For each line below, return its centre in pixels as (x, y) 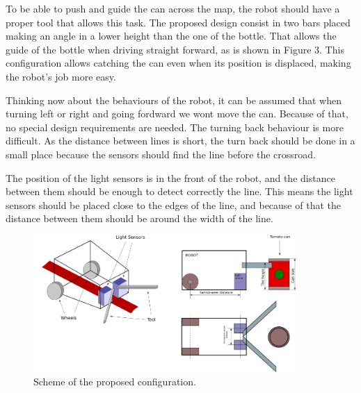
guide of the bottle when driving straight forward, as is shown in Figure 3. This (175, 49)
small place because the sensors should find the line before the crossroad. (161, 154)
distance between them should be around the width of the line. (139, 218)
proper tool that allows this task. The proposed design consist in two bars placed (178, 22)
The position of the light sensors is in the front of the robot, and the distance (170, 177)
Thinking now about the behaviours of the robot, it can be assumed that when (174, 100)
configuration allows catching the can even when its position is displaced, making (178, 63)
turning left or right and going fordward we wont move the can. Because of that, (177, 114)
